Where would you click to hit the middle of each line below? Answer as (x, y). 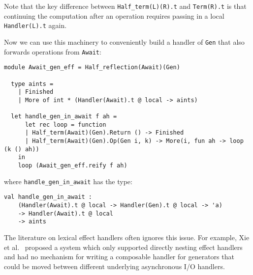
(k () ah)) (22, 149)
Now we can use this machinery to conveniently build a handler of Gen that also (124, 41)
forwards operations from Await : (53, 51)
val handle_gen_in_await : (48, 197)
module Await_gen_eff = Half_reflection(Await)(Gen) (92, 68)
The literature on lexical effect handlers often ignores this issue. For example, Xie (127, 237)
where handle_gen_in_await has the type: (68, 181)
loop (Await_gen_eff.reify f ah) (73, 166)
